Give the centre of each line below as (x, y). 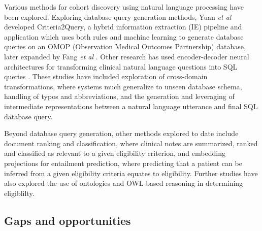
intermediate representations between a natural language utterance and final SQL (131, 106)
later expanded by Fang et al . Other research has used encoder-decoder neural (127, 56)
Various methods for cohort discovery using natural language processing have (124, 7)
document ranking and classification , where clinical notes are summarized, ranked (131, 143)
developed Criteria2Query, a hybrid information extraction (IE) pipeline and (123, 27)
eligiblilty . (19, 193)
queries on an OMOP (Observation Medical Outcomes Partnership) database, (125, 46)
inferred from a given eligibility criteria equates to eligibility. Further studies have (131, 173)
